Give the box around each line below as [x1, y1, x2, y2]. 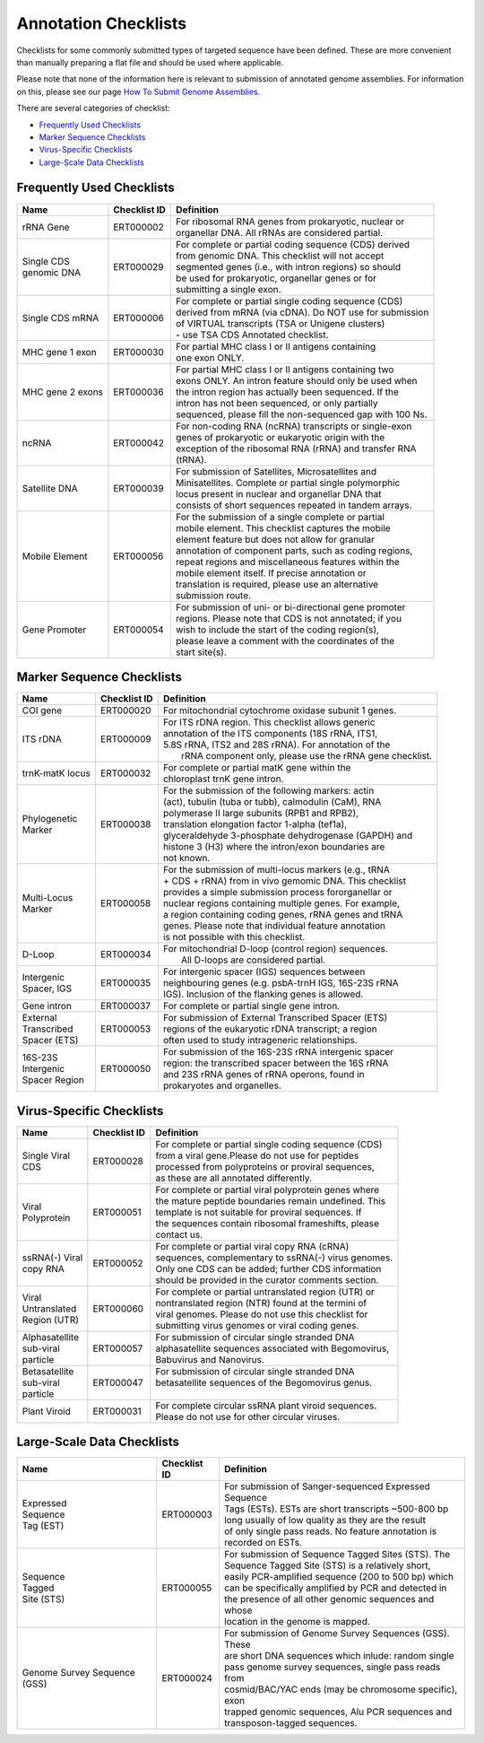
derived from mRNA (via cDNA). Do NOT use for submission [176, 306, 429, 318]
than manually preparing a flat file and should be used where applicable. [16, 57, 284, 67]
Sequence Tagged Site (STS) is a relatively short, [224, 1559, 431, 1572]
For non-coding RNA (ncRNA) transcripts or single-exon [176, 420, 412, 432]
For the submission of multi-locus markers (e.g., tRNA [162, 864, 390, 876]
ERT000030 [113, 345, 165, 358]
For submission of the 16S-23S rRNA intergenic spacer [162, 1046, 394, 1059]
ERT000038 [99, 818, 151, 831]
